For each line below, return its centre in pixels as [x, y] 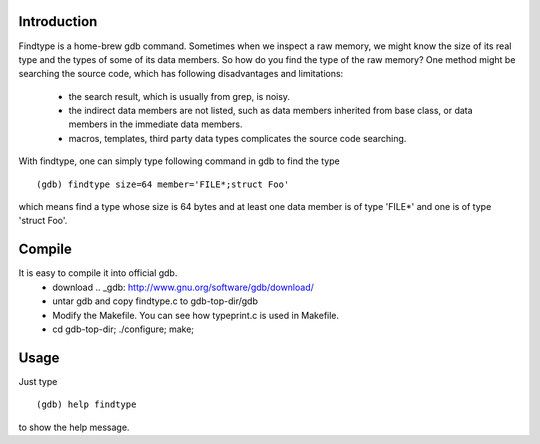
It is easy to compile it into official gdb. [98, 273]
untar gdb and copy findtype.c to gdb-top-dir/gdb [155, 301]
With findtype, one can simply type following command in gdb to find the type [179, 161]
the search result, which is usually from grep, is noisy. [179, 96]
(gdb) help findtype [86, 404]
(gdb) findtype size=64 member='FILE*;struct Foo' [163, 184]
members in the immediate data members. [156, 124]
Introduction [58, 21]
